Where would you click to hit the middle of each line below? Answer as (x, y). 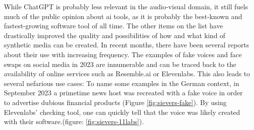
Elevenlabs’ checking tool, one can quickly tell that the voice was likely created (122, 112)
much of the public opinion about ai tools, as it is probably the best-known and (123, 16)
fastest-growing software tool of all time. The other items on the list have (114, 26)
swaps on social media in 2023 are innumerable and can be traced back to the (120, 64)
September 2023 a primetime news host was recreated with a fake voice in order (123, 93)
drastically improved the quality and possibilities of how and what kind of (115, 35)
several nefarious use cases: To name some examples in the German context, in (122, 83)
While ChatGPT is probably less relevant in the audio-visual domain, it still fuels (126, 6)
